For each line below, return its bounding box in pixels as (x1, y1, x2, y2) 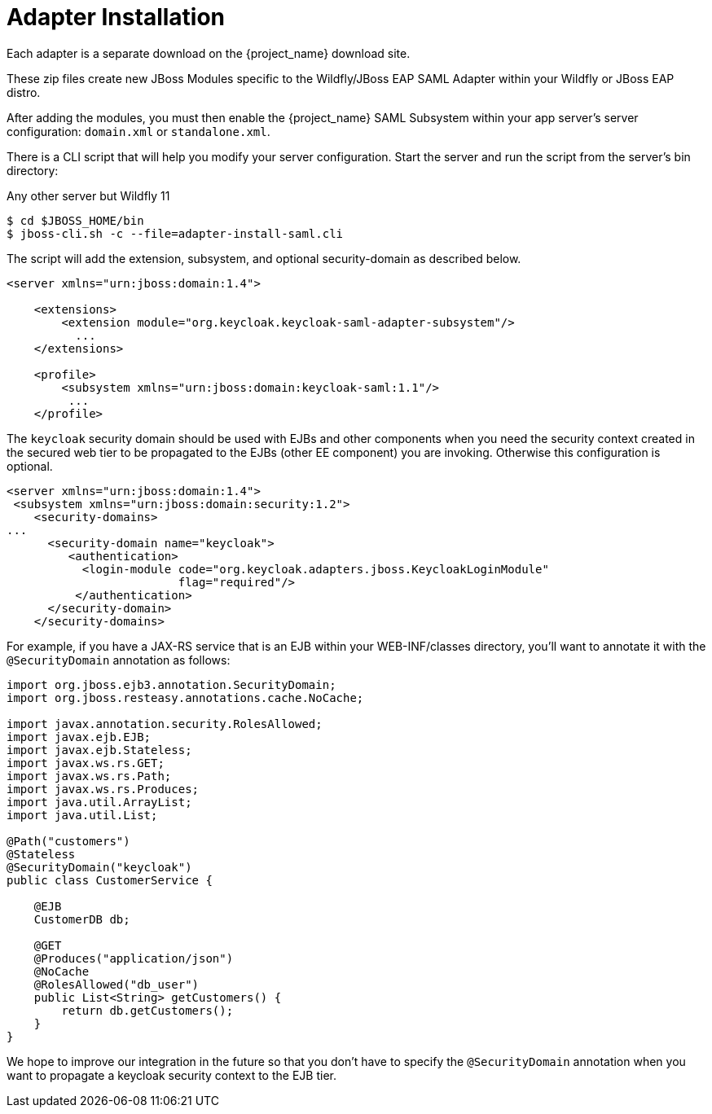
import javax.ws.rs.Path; (7, 769, 172, 783)
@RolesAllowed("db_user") (33, 977, 200, 991)
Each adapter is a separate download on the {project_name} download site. (7, 46, 411, 60)
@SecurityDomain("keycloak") (7, 860, 192, 874)
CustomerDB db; (33, 912, 130, 926)
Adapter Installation (7, 3, 226, 31)
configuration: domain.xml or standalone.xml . (7, 124, 270, 138)
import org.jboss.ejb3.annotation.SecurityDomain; (7, 678, 336, 691)
